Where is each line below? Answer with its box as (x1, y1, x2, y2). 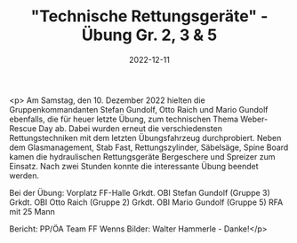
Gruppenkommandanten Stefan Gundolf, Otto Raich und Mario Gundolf (9, 104, 269, 114)
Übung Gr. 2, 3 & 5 (81, 25, 218, 45)
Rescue (9, 122, 37, 134)
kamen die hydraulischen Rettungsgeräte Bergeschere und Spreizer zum (9, 151, 276, 161)
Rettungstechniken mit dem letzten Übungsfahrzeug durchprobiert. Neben (9, 132, 282, 143)
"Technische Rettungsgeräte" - (30, 6, 269, 27)
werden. (9, 170, 40, 181)
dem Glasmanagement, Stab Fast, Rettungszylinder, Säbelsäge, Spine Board (9, 142, 289, 153)
